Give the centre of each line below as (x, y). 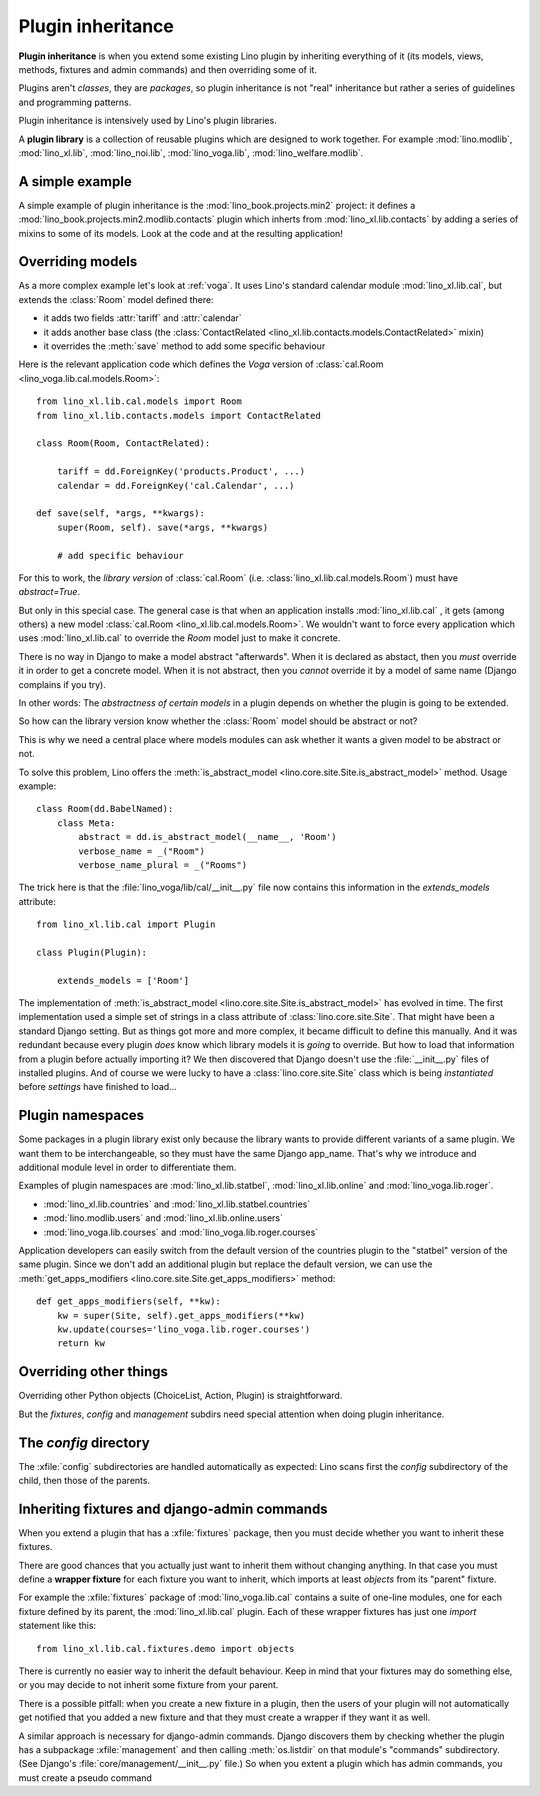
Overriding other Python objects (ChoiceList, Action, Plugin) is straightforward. (180, 1396)
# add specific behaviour (120, 555)
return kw (80, 1343)
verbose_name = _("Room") (141, 851)
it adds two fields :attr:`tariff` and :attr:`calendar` (142, 318)
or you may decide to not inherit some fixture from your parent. (148, 1685)
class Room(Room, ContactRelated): (123, 443)
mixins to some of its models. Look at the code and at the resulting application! (181, 233)
